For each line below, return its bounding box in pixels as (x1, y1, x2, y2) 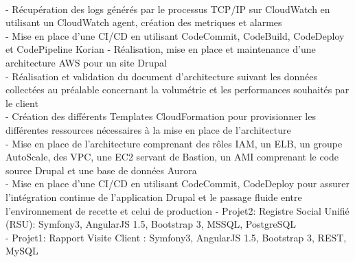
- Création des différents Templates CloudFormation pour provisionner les (5, 109, 316, 123)
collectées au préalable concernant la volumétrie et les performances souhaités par (5, 82, 350, 97)
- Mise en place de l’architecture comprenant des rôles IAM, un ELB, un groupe (5, 136, 343, 150)
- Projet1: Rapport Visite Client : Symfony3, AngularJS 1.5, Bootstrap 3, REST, (5, 230, 347, 244)
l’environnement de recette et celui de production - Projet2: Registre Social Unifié (5, 203, 350, 217)
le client (5, 95, 38, 110)
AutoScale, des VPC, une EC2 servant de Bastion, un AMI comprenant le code (5, 150, 339, 164)
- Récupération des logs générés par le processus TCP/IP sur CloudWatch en (5, 1, 330, 16)
